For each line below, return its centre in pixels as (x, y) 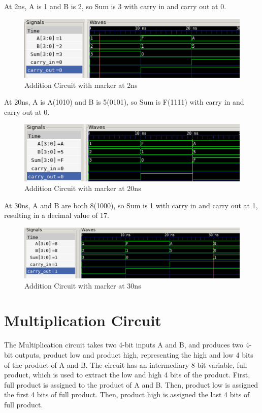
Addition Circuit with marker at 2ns (81, 85)
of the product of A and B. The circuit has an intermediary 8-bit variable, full (126, 364)
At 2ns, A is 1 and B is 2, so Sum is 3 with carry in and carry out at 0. (115, 6)
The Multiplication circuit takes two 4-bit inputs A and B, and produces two (124, 345)
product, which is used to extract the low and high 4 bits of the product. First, (127, 375)
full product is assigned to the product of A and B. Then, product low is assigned (131, 384)
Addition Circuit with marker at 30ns (83, 285)
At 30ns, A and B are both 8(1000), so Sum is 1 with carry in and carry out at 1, (131, 205)
